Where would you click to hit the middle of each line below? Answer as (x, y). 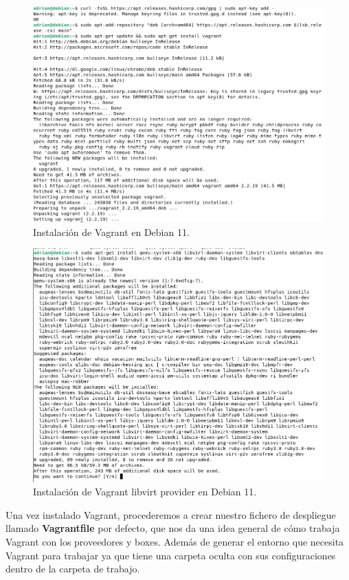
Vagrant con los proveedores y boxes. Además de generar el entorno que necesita (175, 541)
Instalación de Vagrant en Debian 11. (111, 232)
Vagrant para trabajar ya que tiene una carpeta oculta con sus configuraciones (171, 555)
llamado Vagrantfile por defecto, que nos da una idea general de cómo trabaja (173, 528)
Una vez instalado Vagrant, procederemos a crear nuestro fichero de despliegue (171, 514)
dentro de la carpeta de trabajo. (73, 569)
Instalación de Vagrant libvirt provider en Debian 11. (145, 492)
